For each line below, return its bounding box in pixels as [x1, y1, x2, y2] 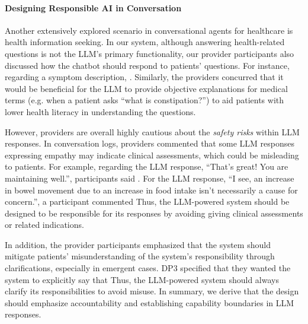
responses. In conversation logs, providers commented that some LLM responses [5, 137, 294, 150]
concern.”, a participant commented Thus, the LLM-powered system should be [5, 195, 290, 208]
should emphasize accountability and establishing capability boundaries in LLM [5, 296, 294, 309]
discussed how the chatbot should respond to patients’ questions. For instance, [5, 59, 290, 71]
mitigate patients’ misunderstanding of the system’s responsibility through [5, 250, 275, 262]
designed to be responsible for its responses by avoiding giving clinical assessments [5, 207, 303, 219]
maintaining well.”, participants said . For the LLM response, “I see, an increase [5, 171, 294, 184]
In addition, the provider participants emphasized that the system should [5, 238, 271, 250]
